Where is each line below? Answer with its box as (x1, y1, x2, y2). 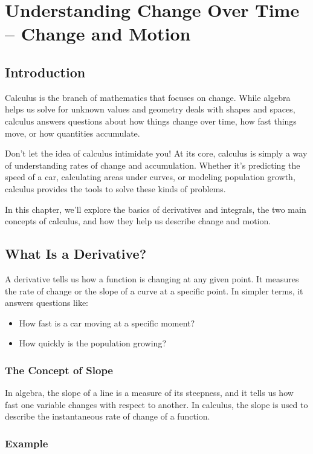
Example (5, 435, 48, 450)
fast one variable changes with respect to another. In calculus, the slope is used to (5, 398, 308, 410)
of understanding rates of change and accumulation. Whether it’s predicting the (5, 158, 300, 171)
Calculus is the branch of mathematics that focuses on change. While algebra (5, 91, 291, 103)
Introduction (5, 62, 86, 81)
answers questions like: (5, 296, 88, 309)
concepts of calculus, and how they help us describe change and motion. (5, 215, 271, 227)
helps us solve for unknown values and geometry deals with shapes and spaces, (5, 103, 295, 115)
